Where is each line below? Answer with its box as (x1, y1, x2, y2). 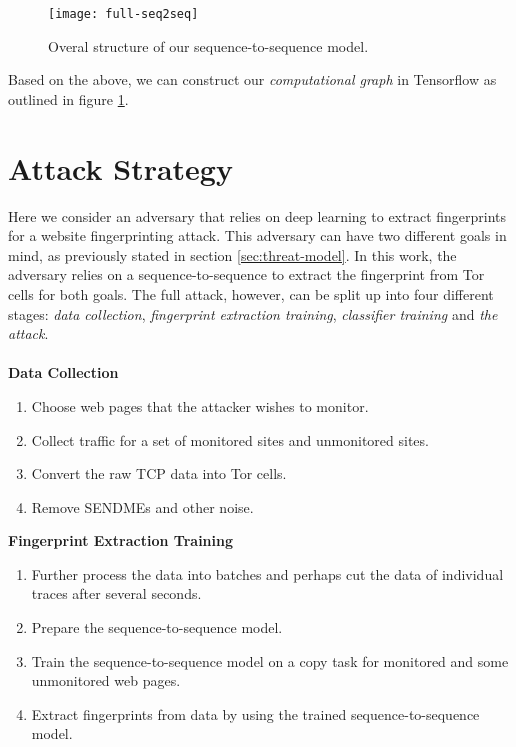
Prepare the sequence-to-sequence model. (31, 617, 283, 638)
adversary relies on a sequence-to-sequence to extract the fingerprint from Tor (8, 264, 485, 285)
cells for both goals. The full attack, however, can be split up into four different (8, 283, 494, 304)
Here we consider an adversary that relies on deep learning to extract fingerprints (8, 205, 507, 226)
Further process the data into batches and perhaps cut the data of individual (31, 563, 504, 584)
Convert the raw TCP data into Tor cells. (31, 463, 287, 484)
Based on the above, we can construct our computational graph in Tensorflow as (8, 69, 497, 90)
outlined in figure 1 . (8, 88, 129, 109)
